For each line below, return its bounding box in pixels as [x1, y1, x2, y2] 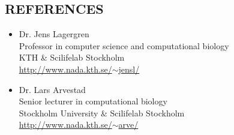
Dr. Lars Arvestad [19, 83, 86, 95]
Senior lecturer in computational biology [19, 95, 167, 107]
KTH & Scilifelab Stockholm [19, 51, 125, 64]
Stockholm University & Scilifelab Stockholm [19, 106, 185, 119]
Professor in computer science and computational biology [19, 39, 229, 52]
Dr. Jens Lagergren [19, 28, 89, 40]
